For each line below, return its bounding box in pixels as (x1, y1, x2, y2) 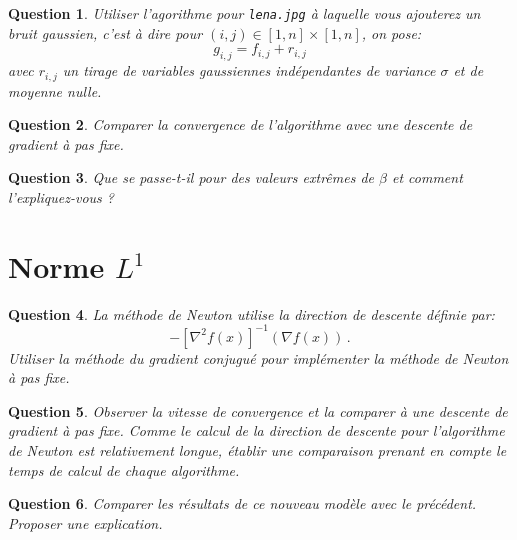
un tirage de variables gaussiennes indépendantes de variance (62, 60, 436, 81)
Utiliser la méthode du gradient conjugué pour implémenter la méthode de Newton (8, 347, 509, 368)
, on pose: (361, 22, 422, 43)
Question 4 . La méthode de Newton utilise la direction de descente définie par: (8, 303, 495, 324)
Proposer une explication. (8, 512, 163, 533)
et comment (391, 167, 463, 188)
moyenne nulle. (8, 80, 102, 101)
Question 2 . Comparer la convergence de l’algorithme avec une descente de (8, 114, 473, 135)
